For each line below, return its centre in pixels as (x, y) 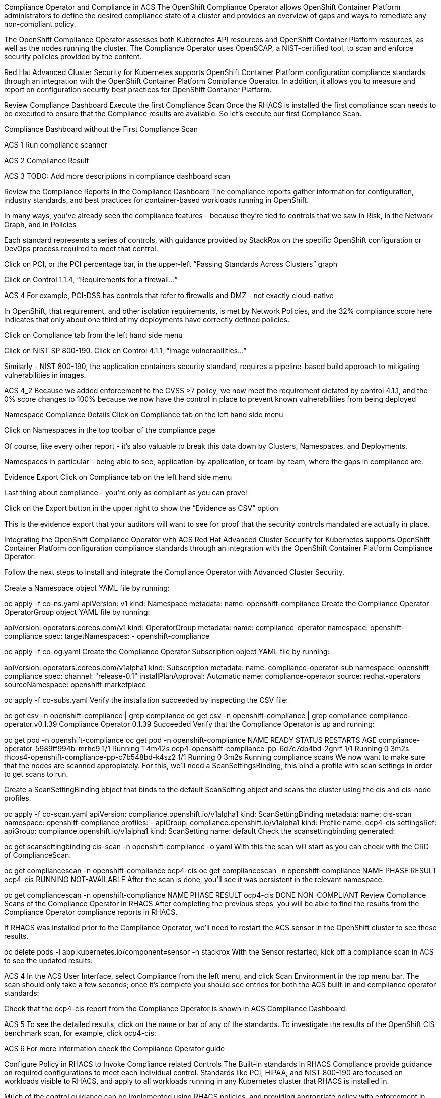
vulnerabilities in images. (45, 375)
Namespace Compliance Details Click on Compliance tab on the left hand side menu (144, 415)
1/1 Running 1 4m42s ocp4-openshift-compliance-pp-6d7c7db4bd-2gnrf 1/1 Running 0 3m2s (255, 748)
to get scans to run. (36, 774)
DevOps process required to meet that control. (81, 248)
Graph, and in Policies (40, 224)
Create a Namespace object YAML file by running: (87, 588)
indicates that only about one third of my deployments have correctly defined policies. (147, 319)
